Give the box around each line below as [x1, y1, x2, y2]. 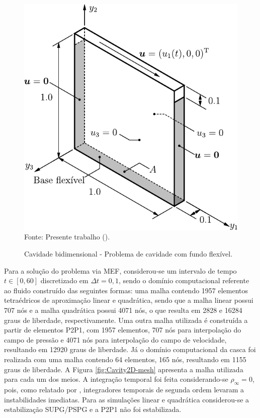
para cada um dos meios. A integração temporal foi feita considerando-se [4, 374, 228, 384]
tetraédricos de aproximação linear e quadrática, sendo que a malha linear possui [4, 295, 253, 305]
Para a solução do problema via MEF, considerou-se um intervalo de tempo [4, 265, 237, 276]
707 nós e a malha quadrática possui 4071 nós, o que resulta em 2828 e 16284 [4, 304, 242, 315]
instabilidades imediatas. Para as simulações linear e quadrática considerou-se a [4, 394, 249, 404]
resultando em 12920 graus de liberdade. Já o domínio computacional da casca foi [4, 344, 256, 355]
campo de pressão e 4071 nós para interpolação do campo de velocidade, [4, 334, 227, 345]
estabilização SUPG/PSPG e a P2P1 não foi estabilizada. [4, 404, 182, 414]
